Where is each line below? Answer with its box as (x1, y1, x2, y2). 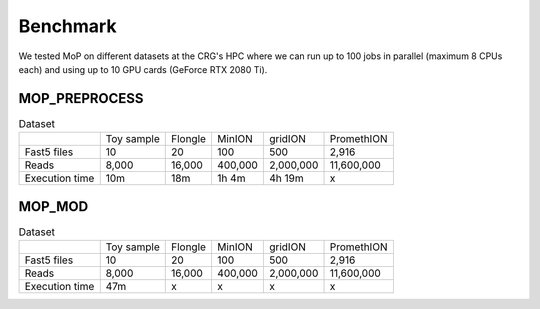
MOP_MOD (18, 198, 89, 215)
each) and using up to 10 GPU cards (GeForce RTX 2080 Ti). (18, 63, 268, 75)
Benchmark (18, 15, 117, 37)
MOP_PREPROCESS (18, 90, 144, 107)
